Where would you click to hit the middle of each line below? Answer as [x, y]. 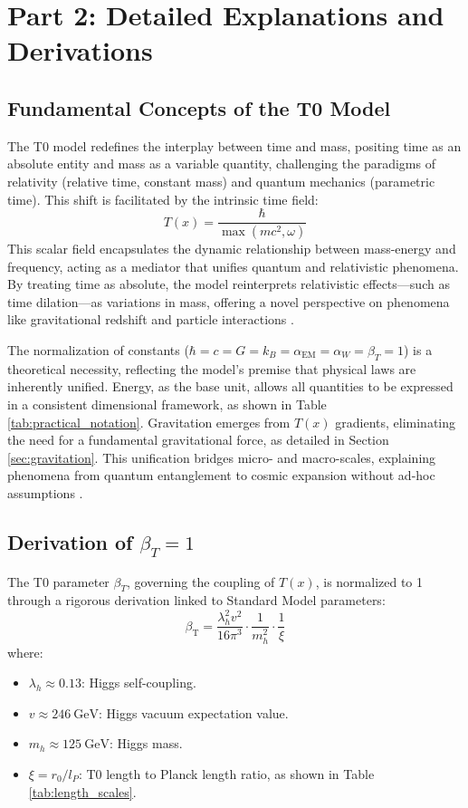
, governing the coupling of [201, 581]
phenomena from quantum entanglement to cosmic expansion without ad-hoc [221, 475]
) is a [418, 350]
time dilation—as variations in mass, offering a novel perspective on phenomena [229, 301]
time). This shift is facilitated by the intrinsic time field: [163, 199]
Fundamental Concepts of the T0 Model [199, 107]
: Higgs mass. [146, 743]
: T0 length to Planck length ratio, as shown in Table [226, 773]
